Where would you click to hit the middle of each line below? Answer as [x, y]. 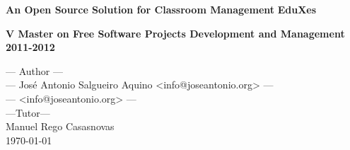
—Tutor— [28, 112]
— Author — [34, 70]
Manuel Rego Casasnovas [60, 126]
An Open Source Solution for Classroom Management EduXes [161, 9]
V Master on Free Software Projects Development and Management [175, 33]
